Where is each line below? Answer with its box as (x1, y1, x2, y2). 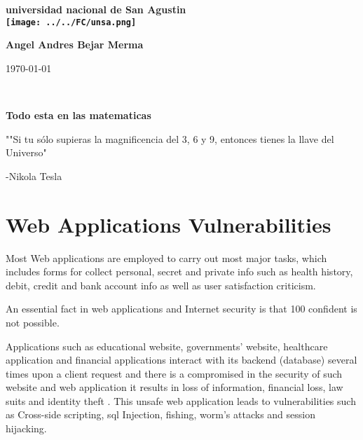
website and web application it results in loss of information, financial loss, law (6, 380, 343, 394)
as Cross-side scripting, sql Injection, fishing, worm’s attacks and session (6, 407, 316, 422)
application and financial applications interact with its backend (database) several (6, 352, 357, 367)
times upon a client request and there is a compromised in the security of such (6, 366, 343, 380)
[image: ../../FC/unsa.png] (6, 17, 137, 27)
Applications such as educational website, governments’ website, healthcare (6, 338, 328, 353)
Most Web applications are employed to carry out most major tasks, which (6, 250, 327, 265)
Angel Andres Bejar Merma (6, 37, 144, 52)
